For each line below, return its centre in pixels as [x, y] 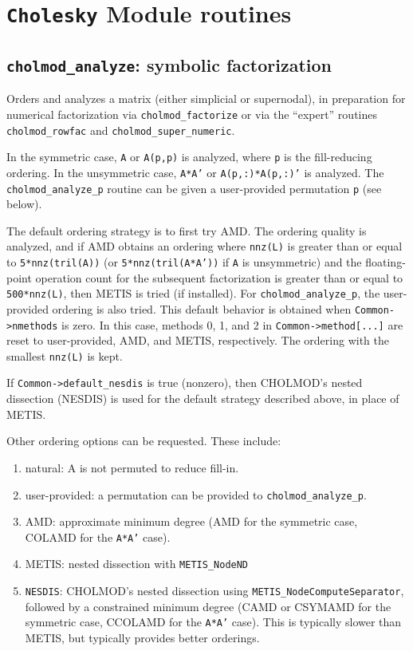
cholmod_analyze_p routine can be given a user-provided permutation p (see [194, 188]
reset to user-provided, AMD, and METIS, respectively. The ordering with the [198, 340]
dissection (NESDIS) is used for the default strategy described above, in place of [203, 398]
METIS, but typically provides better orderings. [142, 637]
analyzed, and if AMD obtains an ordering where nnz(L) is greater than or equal [205, 246]
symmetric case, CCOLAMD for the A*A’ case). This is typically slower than [213, 622]
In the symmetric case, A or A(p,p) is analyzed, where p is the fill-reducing [189, 157]
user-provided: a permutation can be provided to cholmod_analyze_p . [196, 494]
